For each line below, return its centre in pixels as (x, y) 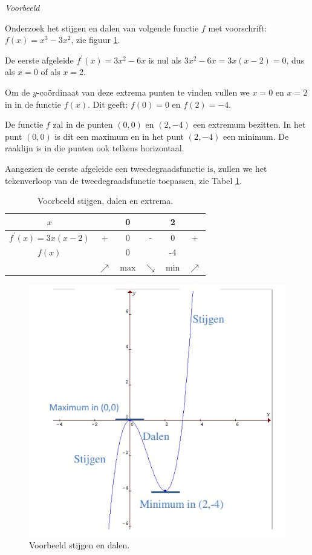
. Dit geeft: (108, 104)
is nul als (165, 60)
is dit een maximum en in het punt (119, 136)
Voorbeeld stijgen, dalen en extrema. (105, 201)
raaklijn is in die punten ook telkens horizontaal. (95, 148)
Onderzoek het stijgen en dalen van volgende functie (102, 28)
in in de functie (33, 104)
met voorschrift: (238, 28)
